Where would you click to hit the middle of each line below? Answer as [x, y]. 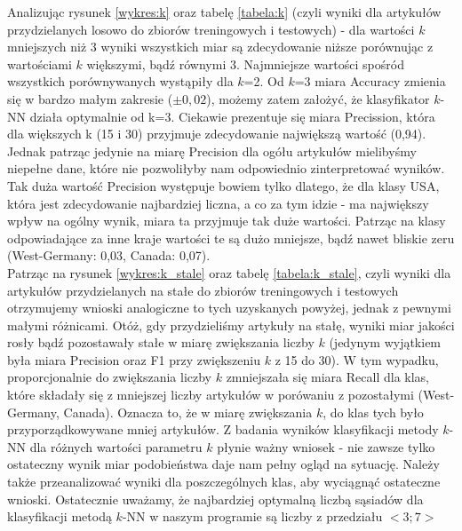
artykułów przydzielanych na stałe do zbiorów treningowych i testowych [203, 290]
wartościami [40, 63]
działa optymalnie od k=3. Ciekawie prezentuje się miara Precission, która [232, 116]
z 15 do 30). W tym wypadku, [357, 359]
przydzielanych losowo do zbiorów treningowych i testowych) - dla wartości [211, 29]
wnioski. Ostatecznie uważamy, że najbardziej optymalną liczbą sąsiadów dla [215, 499]
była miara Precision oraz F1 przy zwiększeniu [134, 359]
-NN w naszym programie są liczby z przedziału [252, 516]
